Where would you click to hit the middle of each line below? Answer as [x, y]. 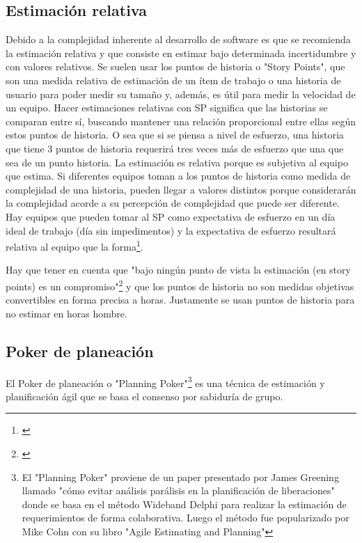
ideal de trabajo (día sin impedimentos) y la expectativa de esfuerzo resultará [171, 230]
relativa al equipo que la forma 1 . [74, 245]
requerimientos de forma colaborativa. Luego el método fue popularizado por [186, 518]
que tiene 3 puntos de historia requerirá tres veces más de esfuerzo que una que [175, 148]
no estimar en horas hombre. [66, 313]
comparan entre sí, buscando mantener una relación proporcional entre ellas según [181, 121]
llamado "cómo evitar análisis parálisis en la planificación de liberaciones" [178, 490]
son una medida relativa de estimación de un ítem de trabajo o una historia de [173, 80]
